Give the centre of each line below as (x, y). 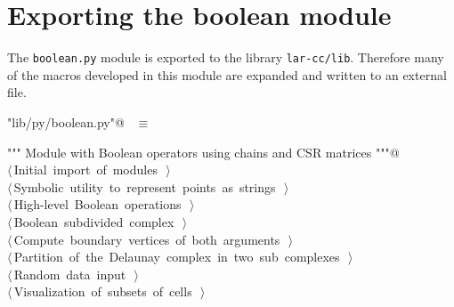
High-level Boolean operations (97, 204)
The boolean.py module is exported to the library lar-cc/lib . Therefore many (226, 57)
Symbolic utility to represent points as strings (145, 186)
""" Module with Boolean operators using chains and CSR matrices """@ (203, 152)
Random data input (70, 274)
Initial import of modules (85, 170)
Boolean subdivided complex (94, 221)
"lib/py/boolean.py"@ (66, 121)
